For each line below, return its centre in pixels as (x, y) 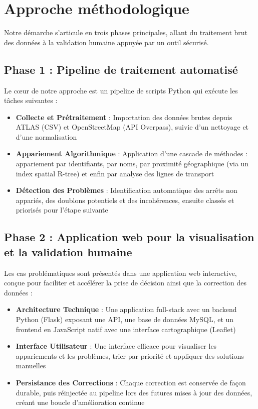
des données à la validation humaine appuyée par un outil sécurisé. (106, 42)
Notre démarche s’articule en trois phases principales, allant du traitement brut (126, 32)
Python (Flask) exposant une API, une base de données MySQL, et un (125, 319)
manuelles (31, 366)
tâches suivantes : (31, 100)
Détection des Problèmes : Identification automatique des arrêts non (126, 190)
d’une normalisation (46, 136)
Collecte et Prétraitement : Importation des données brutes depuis (124, 117)
